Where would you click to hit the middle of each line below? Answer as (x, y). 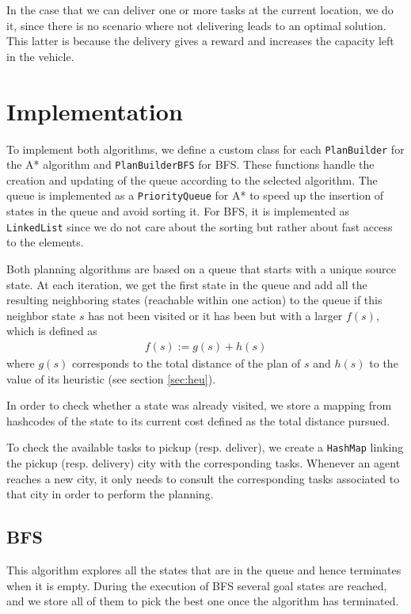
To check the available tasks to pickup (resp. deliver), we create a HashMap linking (205, 447)
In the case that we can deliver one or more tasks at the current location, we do (200, 10)
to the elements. (45, 242)
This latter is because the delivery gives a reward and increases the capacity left (200, 41)
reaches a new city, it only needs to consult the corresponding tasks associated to (203, 478)
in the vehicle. (40, 56)
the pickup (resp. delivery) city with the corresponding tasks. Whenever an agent (204, 462)
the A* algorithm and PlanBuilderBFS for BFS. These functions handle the (190, 164)
